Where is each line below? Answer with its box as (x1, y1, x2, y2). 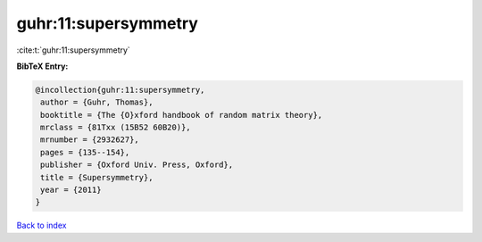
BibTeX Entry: (16, 61, 69, 71)
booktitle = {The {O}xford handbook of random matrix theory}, (40, 110, 323, 120)
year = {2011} (40, 185, 102, 196)
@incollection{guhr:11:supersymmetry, (35, 85, 205, 95)
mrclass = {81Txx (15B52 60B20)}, (40, 122, 191, 133)
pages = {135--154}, (40, 147, 130, 157)
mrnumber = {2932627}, (40, 135, 140, 145)
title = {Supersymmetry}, (40, 172, 154, 182)
